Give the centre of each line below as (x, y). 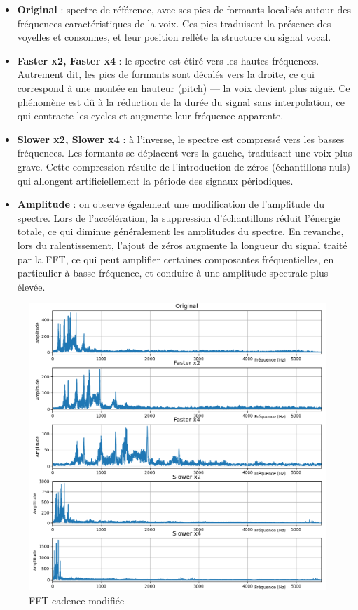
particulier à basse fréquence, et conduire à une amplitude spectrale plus (173, 273)
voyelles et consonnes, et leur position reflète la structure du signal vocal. (174, 37)
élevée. (31, 286)
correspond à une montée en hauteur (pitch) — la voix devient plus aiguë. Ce (184, 87)
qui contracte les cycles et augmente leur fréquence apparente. (150, 115)
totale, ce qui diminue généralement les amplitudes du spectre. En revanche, (180, 231)
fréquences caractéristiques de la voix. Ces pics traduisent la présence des (174, 23)
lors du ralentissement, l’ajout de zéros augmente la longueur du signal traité (182, 245)
